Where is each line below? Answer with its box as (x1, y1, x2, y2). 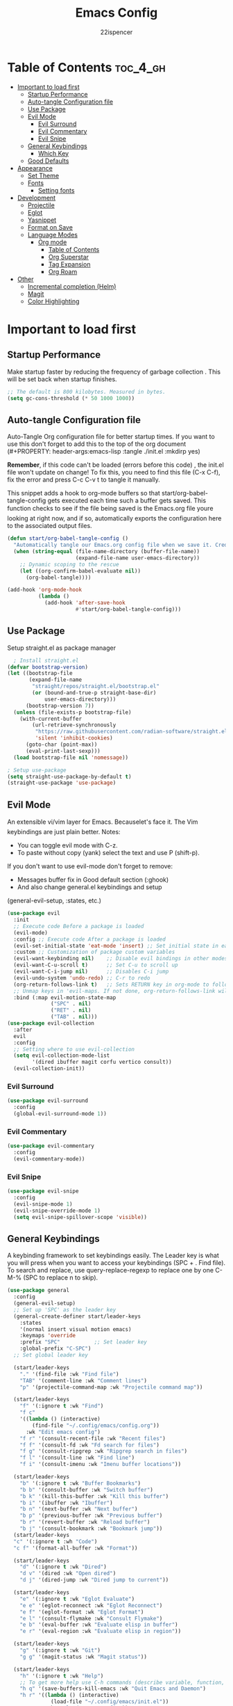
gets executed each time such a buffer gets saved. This (47, 496, 207, 505)
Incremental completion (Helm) (27, 282, 116, 290)
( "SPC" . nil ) (51, 1001, 92, 1007)
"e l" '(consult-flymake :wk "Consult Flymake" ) (19, 1615, 163, 1622)
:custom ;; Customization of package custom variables (13, 948, 175, 956)
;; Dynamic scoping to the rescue (19, 561, 119, 568)
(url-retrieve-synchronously (32, 722, 116, 728)
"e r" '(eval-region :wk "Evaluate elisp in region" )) (19, 1628, 182, 1635)
